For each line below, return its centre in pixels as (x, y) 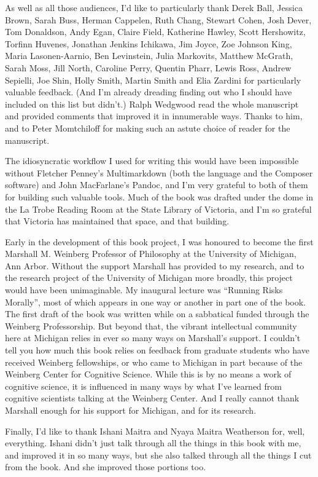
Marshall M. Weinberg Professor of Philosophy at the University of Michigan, (151, 254)
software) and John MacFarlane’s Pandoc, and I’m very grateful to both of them (157, 185)
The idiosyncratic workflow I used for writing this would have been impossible (152, 161)
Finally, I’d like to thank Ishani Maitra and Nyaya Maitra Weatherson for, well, (155, 431)
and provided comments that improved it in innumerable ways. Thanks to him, (154, 116)
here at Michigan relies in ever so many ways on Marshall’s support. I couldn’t (153, 338)
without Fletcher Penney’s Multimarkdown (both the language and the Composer (159, 172)
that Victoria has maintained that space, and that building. (117, 221)
